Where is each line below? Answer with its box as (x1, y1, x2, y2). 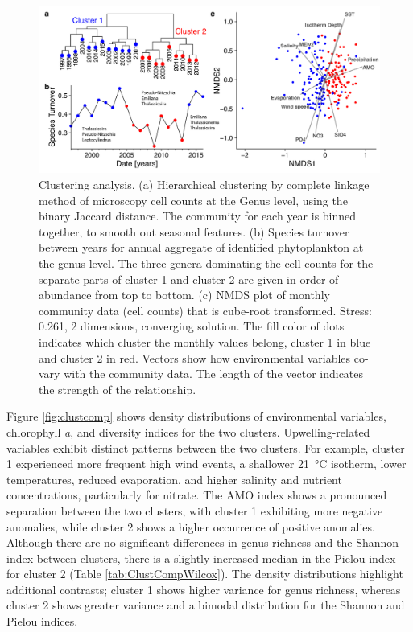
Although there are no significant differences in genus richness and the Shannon (6, 534, 399, 551)
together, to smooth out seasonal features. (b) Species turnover (39, 223, 349, 240)
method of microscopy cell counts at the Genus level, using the (39, 191, 348, 208)
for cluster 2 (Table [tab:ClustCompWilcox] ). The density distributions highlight (6, 565, 403, 582)
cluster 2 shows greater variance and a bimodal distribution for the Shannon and (6, 597, 405, 614)
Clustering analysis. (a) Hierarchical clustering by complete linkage (39, 176, 370, 193)
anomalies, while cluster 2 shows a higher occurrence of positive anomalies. (6, 518, 375, 535)
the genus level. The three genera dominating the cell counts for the (39, 255, 374, 271)
